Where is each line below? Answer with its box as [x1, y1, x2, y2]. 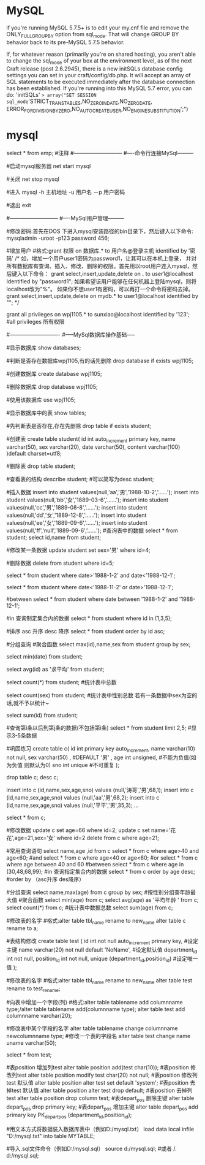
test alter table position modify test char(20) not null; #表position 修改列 [17, 1071, 198, 1079]
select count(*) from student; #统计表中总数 [6, 678, 117, 686]
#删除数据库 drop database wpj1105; [6, 383, 98, 391]
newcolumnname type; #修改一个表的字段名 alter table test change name [6, 1033, 191, 1040]
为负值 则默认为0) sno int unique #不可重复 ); [6, 761, 120, 768]
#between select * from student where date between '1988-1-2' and [6, 595, 178, 603]
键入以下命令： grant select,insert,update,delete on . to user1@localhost [11, 270, 194, 278]
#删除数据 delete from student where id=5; [6, 559, 114, 567]
